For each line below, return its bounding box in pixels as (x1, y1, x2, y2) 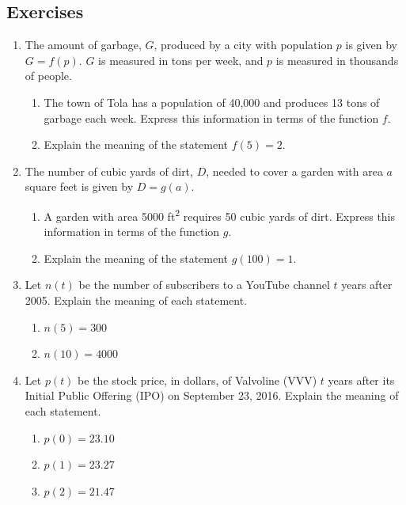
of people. (25, 67, 72, 84)
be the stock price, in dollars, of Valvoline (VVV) (78, 371, 317, 388)
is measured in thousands (275, 51, 399, 68)
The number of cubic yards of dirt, (25, 162, 193, 179)
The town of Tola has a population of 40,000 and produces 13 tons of (44, 93, 380, 110)
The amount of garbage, (25, 36, 142, 53)
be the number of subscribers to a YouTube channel (78, 276, 330, 293)
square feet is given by (25, 178, 134, 195)
